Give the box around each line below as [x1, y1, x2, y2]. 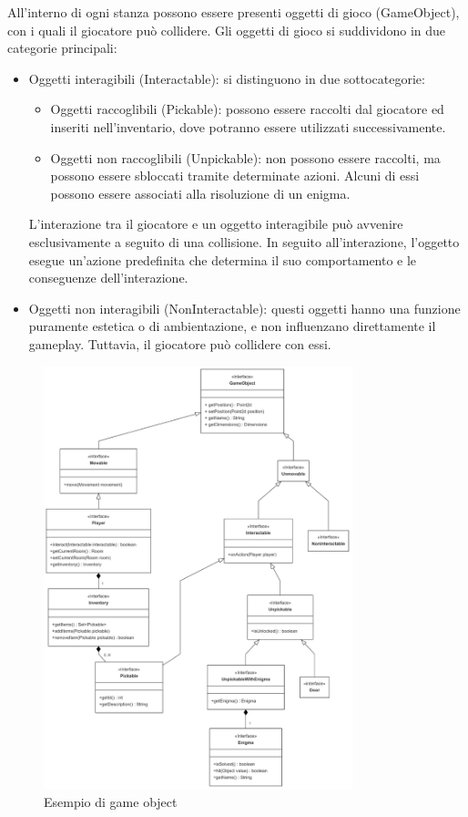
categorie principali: [7, 38, 117, 57]
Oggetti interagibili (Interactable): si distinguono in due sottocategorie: [28, 68, 425, 88]
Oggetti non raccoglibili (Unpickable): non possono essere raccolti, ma [50, 148, 441, 167]
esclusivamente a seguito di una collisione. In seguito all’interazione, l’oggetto [28, 232, 460, 251]
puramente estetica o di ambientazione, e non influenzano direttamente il [28, 316, 436, 336]
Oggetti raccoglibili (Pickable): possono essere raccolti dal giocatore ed [50, 99, 444, 119]
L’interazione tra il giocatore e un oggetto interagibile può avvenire [28, 214, 403, 233]
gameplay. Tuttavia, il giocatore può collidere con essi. [28, 334, 331, 353]
